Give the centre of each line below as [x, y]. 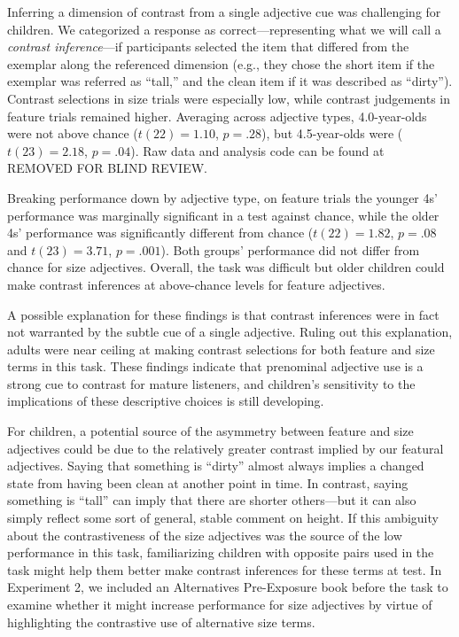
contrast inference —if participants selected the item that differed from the [208, 47]
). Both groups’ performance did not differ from [290, 249]
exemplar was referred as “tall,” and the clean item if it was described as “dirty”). [230, 81]
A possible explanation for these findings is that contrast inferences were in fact [223, 314]
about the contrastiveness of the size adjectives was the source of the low [205, 535]
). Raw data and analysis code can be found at [257, 150]
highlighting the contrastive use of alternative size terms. [161, 621]
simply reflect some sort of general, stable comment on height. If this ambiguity [223, 518]
